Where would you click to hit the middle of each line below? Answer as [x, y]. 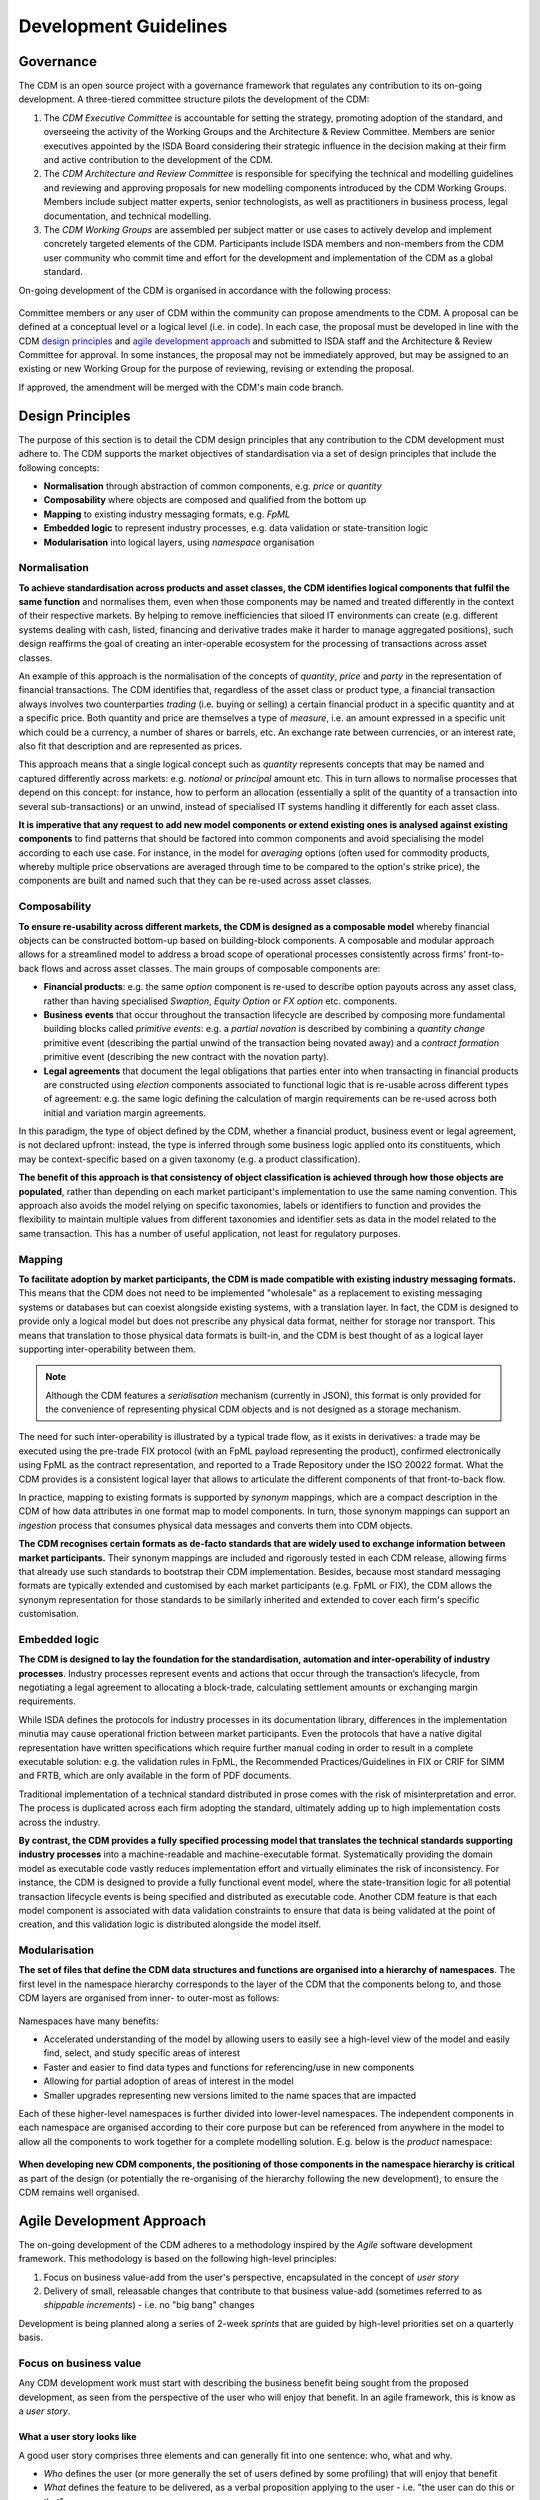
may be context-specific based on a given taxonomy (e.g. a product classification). [189, 1159]
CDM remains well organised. [79, 2192]
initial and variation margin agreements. [125, 1112]
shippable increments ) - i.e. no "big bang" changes [149, 2305]
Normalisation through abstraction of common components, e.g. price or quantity [212, 486]
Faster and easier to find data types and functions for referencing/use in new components [229, 2067]
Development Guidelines [123, 26]
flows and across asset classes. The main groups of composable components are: [211, 968]
